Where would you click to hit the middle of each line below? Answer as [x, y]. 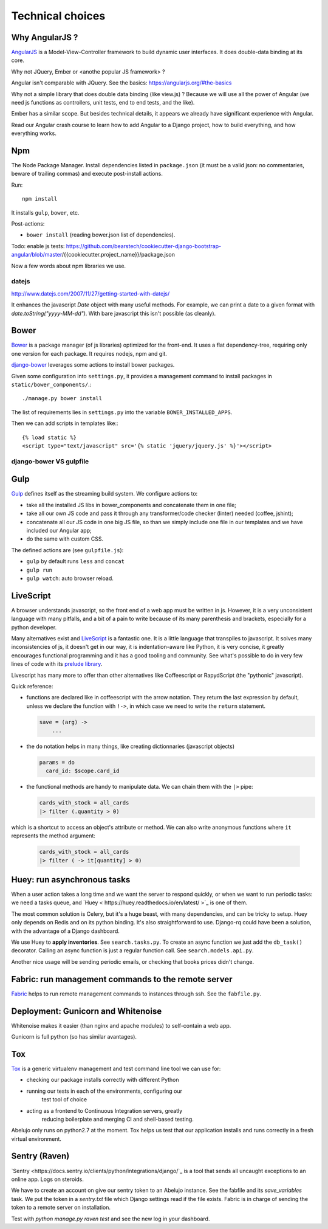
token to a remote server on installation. [61, 1208]
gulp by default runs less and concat [75, 561]
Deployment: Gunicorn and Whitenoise [87, 1011]
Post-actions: [28, 224]
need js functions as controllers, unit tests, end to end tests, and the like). [103, 103]
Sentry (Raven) [40, 1156]
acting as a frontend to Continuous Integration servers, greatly [104, 1110]
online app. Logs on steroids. [48, 1179]
